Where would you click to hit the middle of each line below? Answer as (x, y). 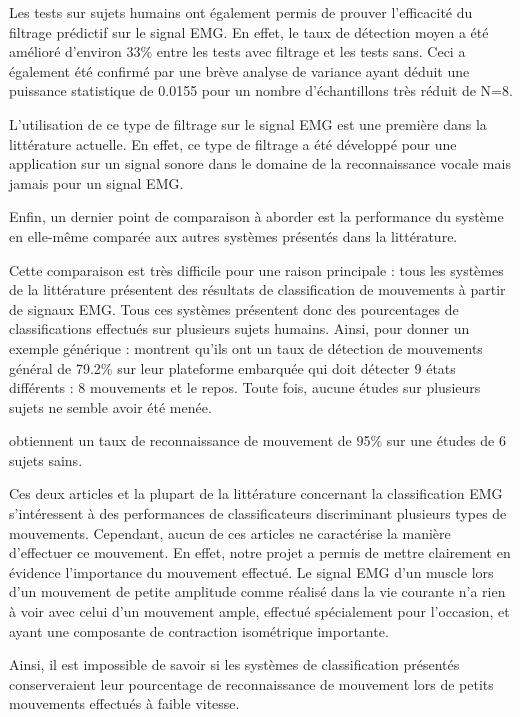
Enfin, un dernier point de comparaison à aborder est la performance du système (256, 216)
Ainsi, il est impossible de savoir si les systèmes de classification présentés (234, 664)
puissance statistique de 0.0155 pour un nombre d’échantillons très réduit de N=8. (261, 90)
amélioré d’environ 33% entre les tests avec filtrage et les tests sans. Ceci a (237, 51)
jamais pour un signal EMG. (96, 182)
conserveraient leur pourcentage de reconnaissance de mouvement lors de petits (251, 683)
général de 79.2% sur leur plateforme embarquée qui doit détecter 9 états (232, 367)
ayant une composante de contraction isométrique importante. (199, 630)
